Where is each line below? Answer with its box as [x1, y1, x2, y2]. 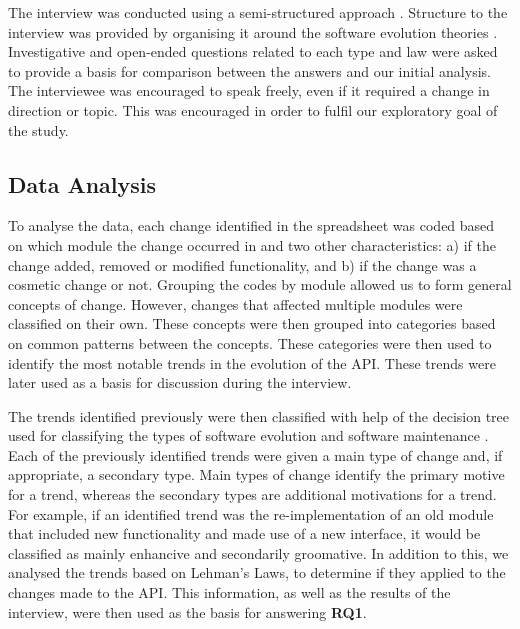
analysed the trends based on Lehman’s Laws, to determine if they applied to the [8, 562, 506, 583]
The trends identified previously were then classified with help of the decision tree [8, 405, 510, 426]
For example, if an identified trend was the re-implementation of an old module [8, 503, 494, 524]
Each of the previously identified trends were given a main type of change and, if [8, 444, 503, 465]
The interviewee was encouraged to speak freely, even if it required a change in [8, 80, 490, 101]
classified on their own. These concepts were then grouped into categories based [8, 313, 496, 334]
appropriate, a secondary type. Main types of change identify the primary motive [8, 464, 505, 485]
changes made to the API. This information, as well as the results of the [8, 582, 451, 603]
